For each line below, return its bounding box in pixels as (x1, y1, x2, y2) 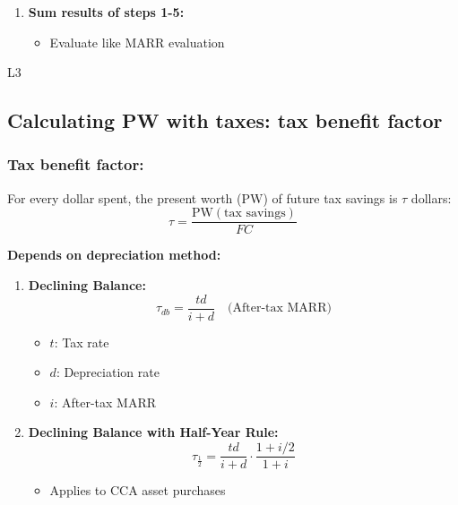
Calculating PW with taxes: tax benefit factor (7, 107, 443, 134)
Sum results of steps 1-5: (28, 3, 185, 21)
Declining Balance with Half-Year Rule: (28, 423, 279, 441)
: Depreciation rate (56, 363, 160, 381)
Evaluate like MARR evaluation (49, 32, 225, 51)
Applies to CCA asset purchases (49, 481, 226, 500)
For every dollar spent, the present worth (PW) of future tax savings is (7, 188, 398, 207)
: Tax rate (54, 332, 109, 351)
